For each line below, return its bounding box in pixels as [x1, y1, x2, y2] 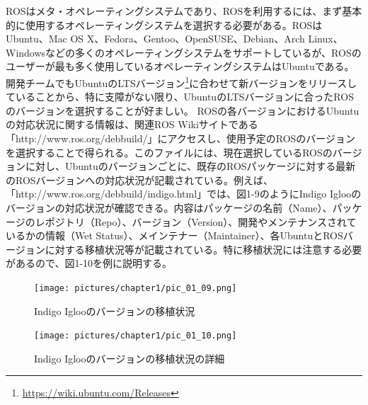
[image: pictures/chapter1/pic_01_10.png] [34, 331, 237, 341]
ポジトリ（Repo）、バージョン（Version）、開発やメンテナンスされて [45, 214, 357, 229]
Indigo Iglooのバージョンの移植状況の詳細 [34, 350, 225, 365]
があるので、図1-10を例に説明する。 [6, 256, 173, 270]
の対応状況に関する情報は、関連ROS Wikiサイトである [6, 117, 258, 132]
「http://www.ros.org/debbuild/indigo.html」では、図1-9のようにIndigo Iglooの [6, 186, 362, 201]
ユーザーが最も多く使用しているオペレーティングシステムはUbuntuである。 [6, 59, 355, 74]
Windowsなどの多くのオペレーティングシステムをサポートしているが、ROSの [6, 45, 362, 59]
